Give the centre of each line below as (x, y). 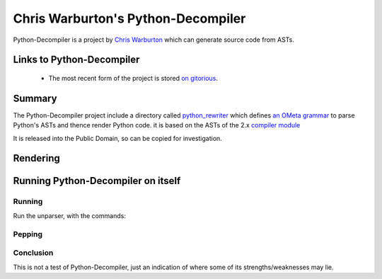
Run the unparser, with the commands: (70, 215)
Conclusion (33, 253)
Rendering (36, 158)
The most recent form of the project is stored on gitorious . (133, 78)
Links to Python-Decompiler (76, 60)
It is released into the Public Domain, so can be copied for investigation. (117, 138)
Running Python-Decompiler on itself (97, 181)
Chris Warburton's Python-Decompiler (129, 18)
